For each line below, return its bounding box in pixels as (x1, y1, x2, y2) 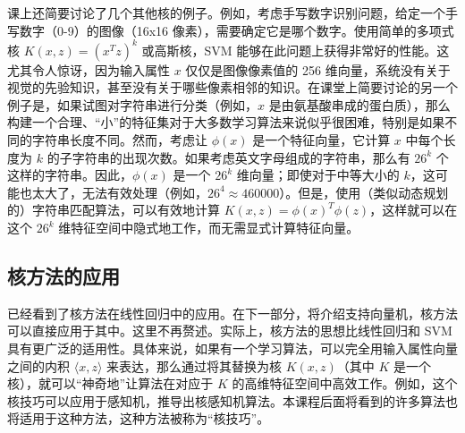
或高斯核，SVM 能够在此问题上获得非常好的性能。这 (141, 40, 450, 59)
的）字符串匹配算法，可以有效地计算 (7, 200, 220, 219)
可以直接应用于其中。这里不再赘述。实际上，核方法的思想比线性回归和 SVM (7, 321, 452, 340)
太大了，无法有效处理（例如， (31, 183, 207, 201)
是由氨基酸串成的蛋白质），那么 (268, 95, 451, 114)
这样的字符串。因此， (7, 166, 132, 184)
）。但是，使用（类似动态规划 (279, 183, 449, 201)
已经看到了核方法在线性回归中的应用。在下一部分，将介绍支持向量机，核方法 (7, 303, 458, 322)
